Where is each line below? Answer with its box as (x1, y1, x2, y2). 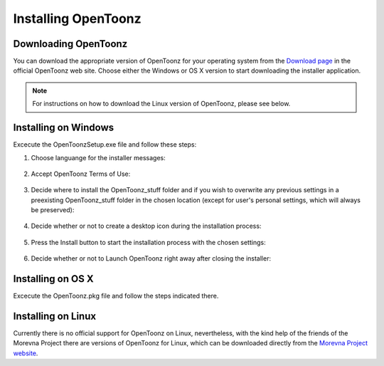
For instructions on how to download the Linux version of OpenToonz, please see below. (32, 100, 291, 108)
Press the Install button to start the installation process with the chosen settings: (31, 238, 266, 246)
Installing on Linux (13, 310, 96, 322)
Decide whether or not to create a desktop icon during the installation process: (31, 221, 262, 231)
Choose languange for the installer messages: (31, 153, 166, 162)
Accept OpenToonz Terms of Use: (31, 169, 131, 178)
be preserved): (31, 206, 75, 214)
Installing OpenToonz (13, 11, 142, 26)
